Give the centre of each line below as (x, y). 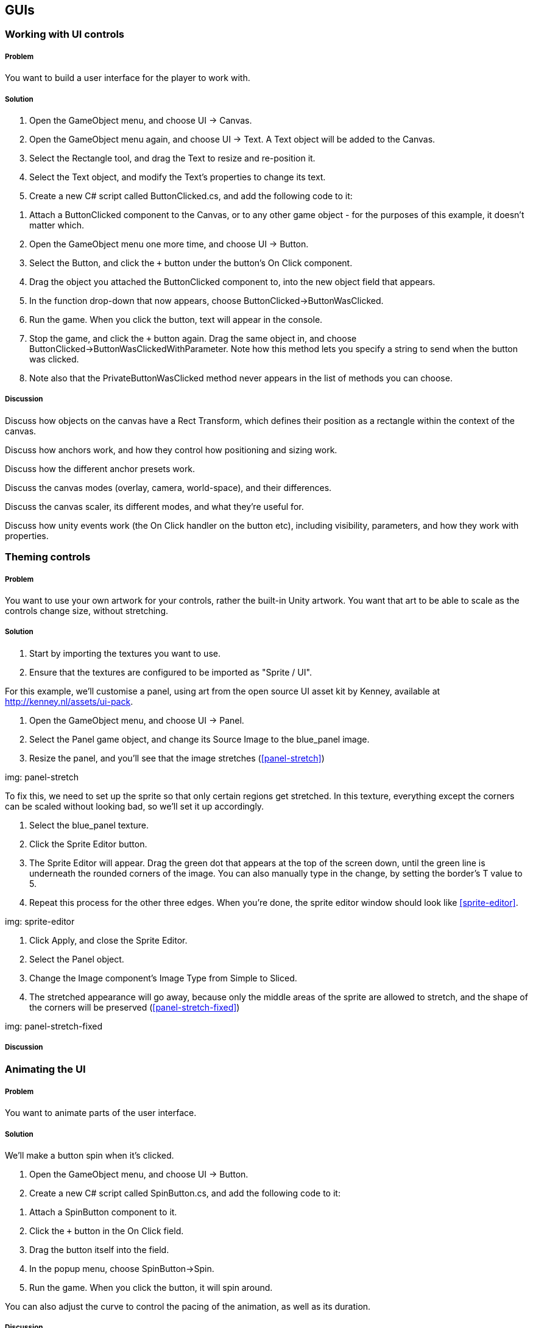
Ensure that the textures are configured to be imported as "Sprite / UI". (171, 672)
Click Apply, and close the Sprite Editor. (108, 940)
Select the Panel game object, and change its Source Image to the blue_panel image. (199, 739)
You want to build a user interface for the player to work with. (128, 78)
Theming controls (48, 557)
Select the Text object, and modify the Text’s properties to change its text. (178, 177)
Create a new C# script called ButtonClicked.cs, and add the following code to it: (191, 196)
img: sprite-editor (40, 921)
